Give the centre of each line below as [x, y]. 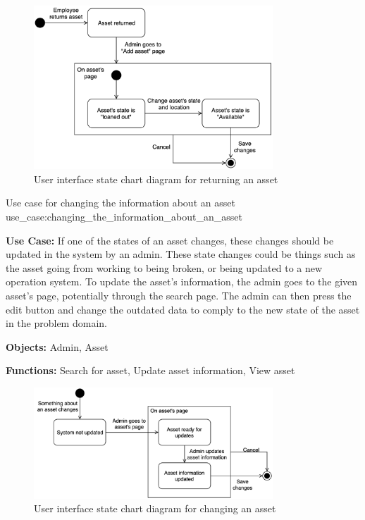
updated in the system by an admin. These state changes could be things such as [181, 254]
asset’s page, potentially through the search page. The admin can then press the [179, 295]
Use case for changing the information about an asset [120, 203]
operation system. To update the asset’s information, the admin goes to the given [182, 281]
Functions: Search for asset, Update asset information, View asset [150, 370]
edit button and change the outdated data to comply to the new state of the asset [183, 309]
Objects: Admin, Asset [57, 346]
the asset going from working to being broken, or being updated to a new [164, 267]
